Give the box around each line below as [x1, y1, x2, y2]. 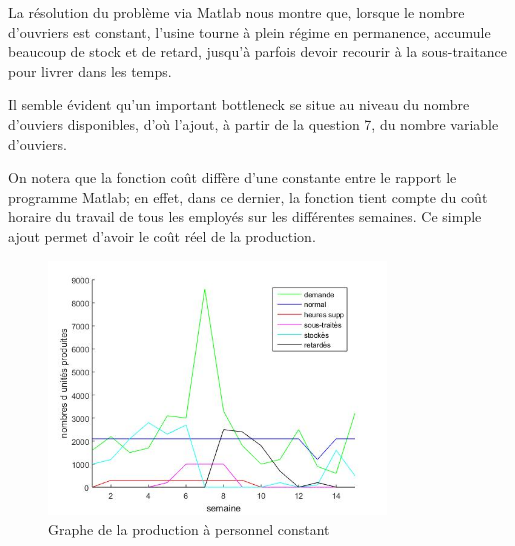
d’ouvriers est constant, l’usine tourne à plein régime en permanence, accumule [8, 21, 491, 42]
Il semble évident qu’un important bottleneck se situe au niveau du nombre [8, 94, 470, 115]
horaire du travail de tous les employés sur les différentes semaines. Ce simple [8, 206, 482, 227]
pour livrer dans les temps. [8, 60, 172, 81]
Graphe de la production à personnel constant [48, 518, 330, 539]
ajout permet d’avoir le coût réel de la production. [8, 225, 316, 246]
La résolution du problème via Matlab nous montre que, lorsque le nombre [8, 2, 465, 22]
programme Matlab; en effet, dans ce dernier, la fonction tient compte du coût [8, 186, 488, 207]
